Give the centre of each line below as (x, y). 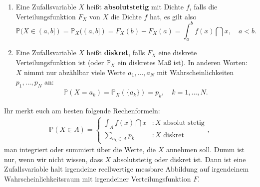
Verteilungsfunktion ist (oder (60, 62)
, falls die (203, 6)
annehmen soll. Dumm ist (205, 149)
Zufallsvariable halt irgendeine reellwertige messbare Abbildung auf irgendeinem (127, 169)
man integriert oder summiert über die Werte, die (80, 149)
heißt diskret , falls (116, 52)
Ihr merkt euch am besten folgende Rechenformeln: (82, 110)
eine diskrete (178, 52)
